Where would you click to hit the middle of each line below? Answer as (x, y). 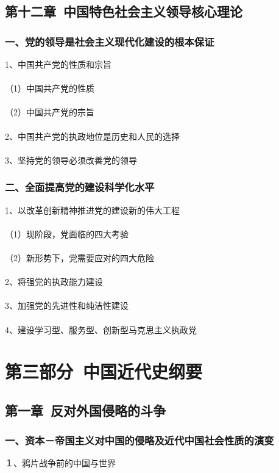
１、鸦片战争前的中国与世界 (60, 463)
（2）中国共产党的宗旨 (50, 112)
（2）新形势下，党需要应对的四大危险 (79, 257)
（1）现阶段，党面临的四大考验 (67, 233)
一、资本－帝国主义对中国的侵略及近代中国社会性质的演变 (139, 440)
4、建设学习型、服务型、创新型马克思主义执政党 (101, 329)
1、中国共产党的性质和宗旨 (58, 64)
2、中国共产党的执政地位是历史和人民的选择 (92, 136)
